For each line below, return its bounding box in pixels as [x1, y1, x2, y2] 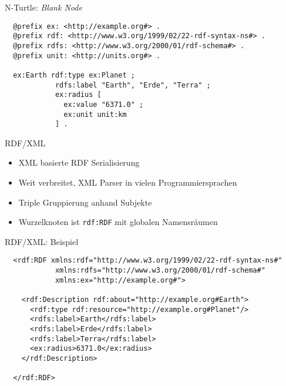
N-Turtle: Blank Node [5, 1, 82, 13]
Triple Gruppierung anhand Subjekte [18, 196, 152, 208]
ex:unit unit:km [63, 110, 127, 119]
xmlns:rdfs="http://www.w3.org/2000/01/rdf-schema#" [55, 266, 265, 275]
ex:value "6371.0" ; [63, 100, 144, 109]
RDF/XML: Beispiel [5, 235, 79, 247]
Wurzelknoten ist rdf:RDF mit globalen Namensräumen [18, 216, 218, 228]
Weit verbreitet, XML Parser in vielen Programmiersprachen [18, 176, 237, 188]
